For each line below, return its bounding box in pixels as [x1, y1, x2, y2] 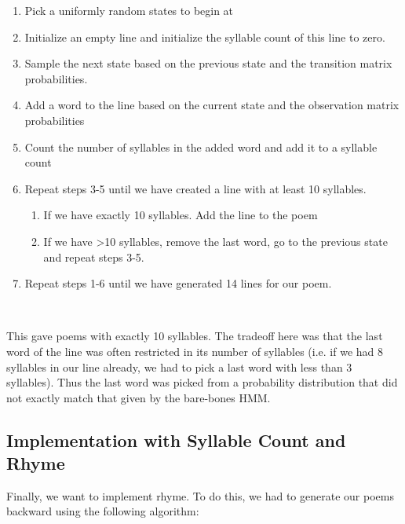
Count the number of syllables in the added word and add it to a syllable [24, 138, 378, 155]
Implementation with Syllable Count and [6, 427, 346, 452]
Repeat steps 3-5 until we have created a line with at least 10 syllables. [24, 180, 367, 196]
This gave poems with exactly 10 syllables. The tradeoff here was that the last [6, 328, 383, 344]
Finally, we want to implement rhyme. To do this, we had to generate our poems [6, 487, 394, 504]
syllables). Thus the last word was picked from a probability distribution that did [6, 374, 398, 390]
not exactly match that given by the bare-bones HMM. [6, 389, 271, 405]
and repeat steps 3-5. [43, 248, 144, 265]
